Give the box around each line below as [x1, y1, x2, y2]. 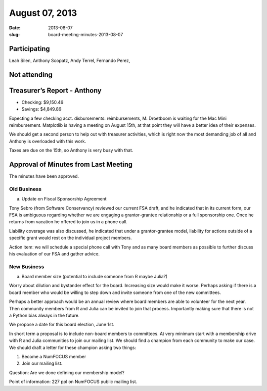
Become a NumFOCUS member [21, 353, 87, 359]
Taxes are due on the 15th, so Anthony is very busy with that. [9, 147, 133, 153]
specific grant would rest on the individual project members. [9, 235, 132, 241]
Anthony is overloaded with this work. [9, 138, 87, 144]
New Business [9, 263, 44, 270]
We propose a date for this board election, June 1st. [9, 322, 115, 328]
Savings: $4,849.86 [21, 106, 62, 112]
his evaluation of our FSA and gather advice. [9, 250, 100, 257]
